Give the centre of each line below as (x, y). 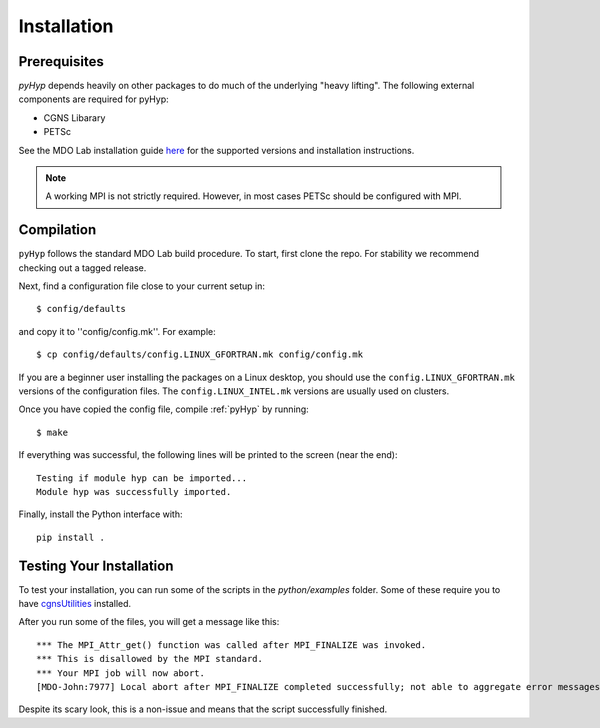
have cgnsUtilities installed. (75, 604)
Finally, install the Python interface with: (100, 514)
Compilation (57, 230)
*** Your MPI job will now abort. (120, 673)
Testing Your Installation (96, 565)
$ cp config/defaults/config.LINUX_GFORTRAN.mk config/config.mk (200, 354)
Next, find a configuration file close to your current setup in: (141, 286)
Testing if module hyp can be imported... (142, 478)
